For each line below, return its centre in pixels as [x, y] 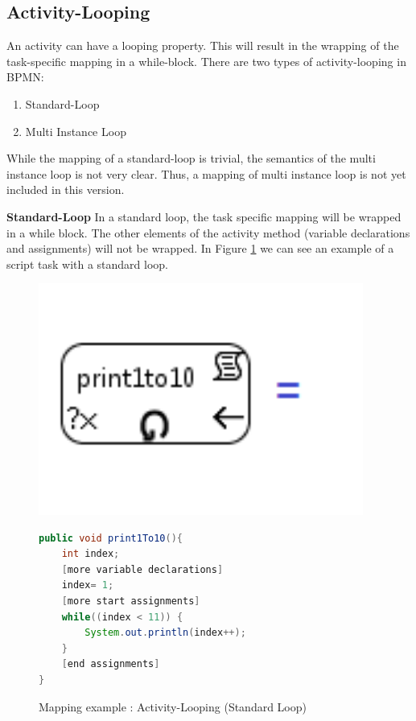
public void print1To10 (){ [111, 538]
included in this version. [66, 190]
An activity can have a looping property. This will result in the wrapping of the [203, 45]
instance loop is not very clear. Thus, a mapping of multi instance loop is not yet [206, 173]
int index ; [91, 554]
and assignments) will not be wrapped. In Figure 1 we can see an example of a [200, 248]
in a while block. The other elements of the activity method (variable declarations [208, 232]
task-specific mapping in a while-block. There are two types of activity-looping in [206, 61]
